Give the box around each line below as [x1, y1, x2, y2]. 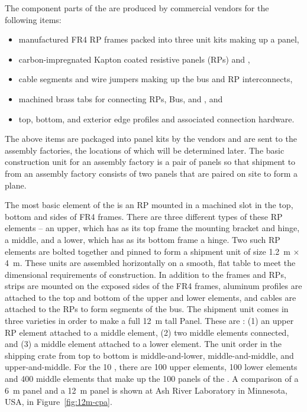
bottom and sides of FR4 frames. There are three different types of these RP [5, 210, 283, 222]
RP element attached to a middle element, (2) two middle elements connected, [5, 326, 289, 338]
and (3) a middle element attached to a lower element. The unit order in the [5, 338, 282, 350]
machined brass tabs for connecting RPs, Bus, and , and [18, 92, 223, 105]
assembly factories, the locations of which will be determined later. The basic [5, 144, 285, 156]
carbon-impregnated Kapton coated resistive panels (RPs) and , [18, 53, 250, 65]
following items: [5, 13, 62, 25]
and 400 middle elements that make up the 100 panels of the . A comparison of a [5, 372, 299, 385]
